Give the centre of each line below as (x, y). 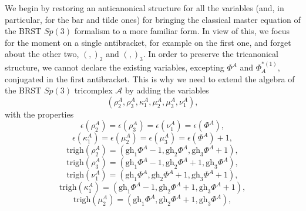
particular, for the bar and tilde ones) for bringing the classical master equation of (153, 19)
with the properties (39, 114)
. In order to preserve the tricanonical (211, 54)
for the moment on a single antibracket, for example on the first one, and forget (148, 42)
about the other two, (42, 54)
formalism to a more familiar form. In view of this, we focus (182, 31)
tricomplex (93, 90)
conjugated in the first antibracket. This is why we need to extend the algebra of (150, 78)
